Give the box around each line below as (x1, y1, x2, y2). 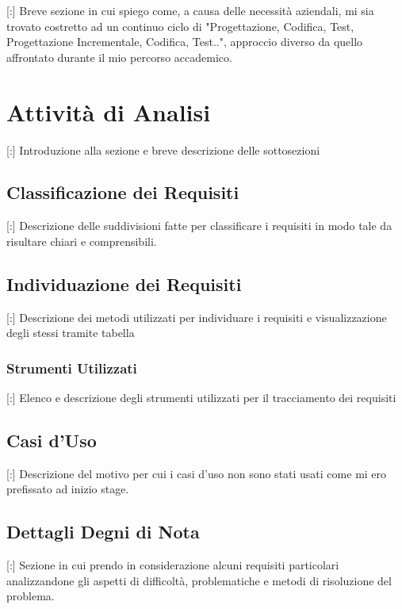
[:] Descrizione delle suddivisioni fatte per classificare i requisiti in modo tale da (6, 217, 392, 234)
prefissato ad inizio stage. (6, 481, 129, 497)
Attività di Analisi (6, 95, 211, 128)
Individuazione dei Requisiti (6, 271, 242, 296)
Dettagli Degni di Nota (6, 519, 200, 544)
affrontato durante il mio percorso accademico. (6, 48, 232, 65)
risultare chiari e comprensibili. (6, 232, 157, 249)
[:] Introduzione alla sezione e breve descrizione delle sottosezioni (6, 141, 320, 158)
